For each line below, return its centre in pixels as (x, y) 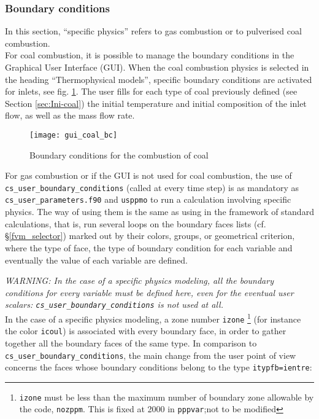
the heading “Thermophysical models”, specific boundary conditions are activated (159, 79)
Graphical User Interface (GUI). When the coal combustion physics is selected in (157, 67)
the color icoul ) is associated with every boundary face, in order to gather (146, 331)
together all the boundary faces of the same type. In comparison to (131, 343)
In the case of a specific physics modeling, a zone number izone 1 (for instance (153, 318)
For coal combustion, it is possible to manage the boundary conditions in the (150, 55)
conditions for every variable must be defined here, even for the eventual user (149, 292)
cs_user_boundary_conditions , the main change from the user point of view (151, 355)
